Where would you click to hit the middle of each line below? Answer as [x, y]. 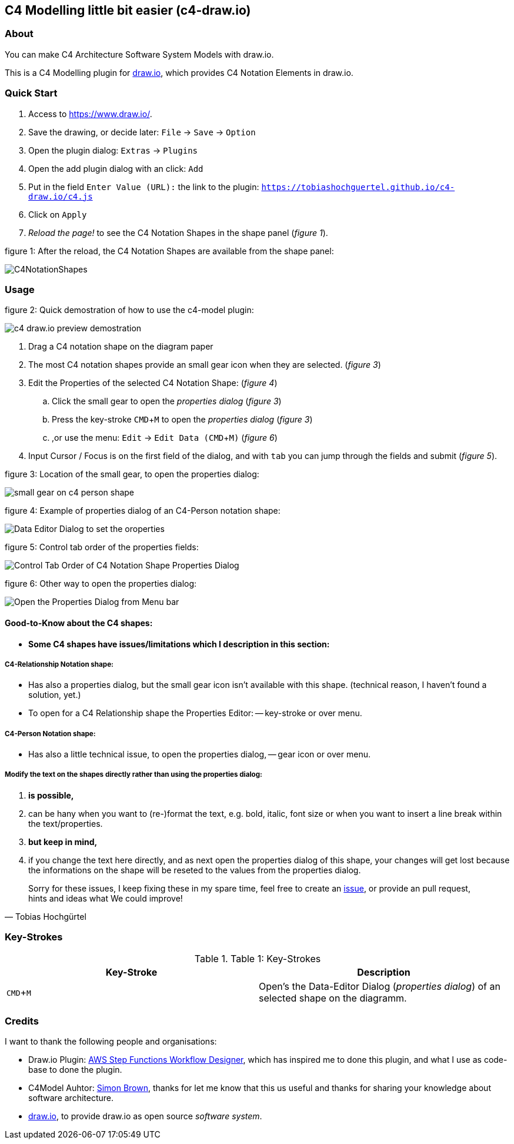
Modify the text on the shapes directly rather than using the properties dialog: [133, 775]
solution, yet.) [55, 695]
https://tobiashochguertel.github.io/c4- [358, 187]
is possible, [51, 795]
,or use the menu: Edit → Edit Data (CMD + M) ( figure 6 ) [165, 438]
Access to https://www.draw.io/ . [90, 114]
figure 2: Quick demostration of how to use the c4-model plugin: [129, 310]
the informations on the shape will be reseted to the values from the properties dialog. [195, 870]
